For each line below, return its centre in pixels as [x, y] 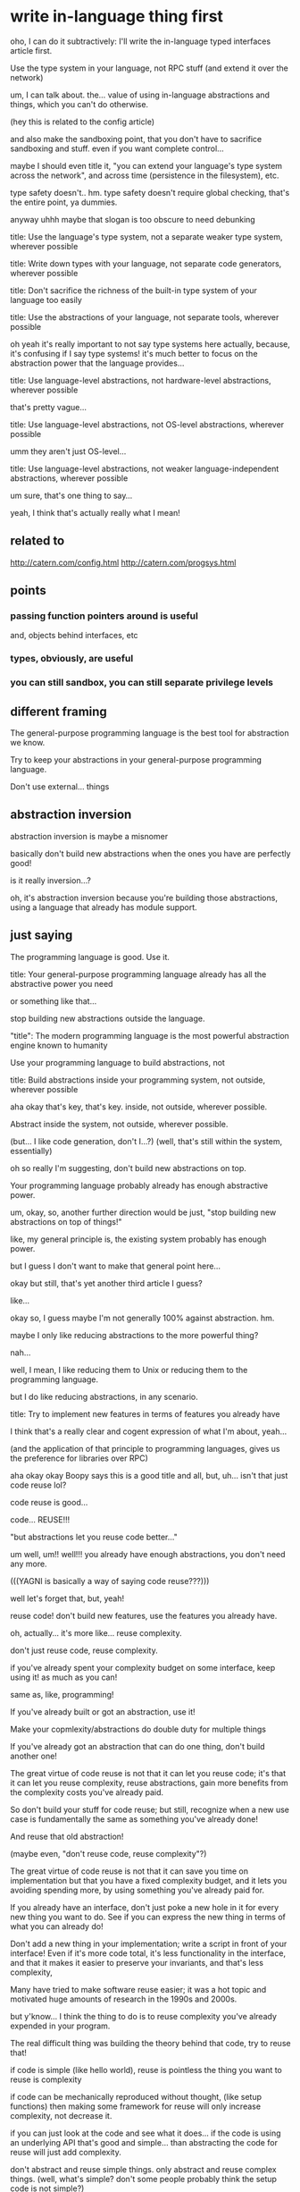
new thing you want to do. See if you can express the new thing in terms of [148, 1917]
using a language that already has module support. [104, 907]
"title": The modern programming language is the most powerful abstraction [150, 1035]
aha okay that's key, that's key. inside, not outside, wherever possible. [139, 1107]
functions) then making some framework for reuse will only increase [136, 2106]
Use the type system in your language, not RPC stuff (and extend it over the [149, 68]
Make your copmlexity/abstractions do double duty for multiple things [138, 1729]
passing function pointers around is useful [104, 616]
